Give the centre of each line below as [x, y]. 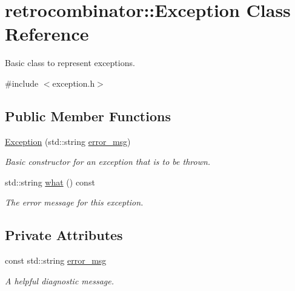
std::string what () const [50, 182]
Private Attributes [64, 235]
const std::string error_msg [56, 260]
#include [22, 83]
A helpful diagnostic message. [60, 280]
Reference [47, 34]
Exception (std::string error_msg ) [68, 141]
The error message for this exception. [74, 202]
